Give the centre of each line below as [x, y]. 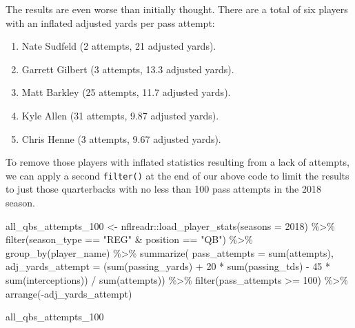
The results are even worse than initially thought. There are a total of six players [177, 9]
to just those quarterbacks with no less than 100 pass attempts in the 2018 [163, 189]
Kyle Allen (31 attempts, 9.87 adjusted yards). [120, 115]
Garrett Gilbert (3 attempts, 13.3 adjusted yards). [128, 69]
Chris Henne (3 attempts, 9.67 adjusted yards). [121, 138]
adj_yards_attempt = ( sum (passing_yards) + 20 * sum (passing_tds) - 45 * [168, 266]
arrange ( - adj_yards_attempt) [69, 293]
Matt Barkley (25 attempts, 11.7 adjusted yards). [126, 92]
